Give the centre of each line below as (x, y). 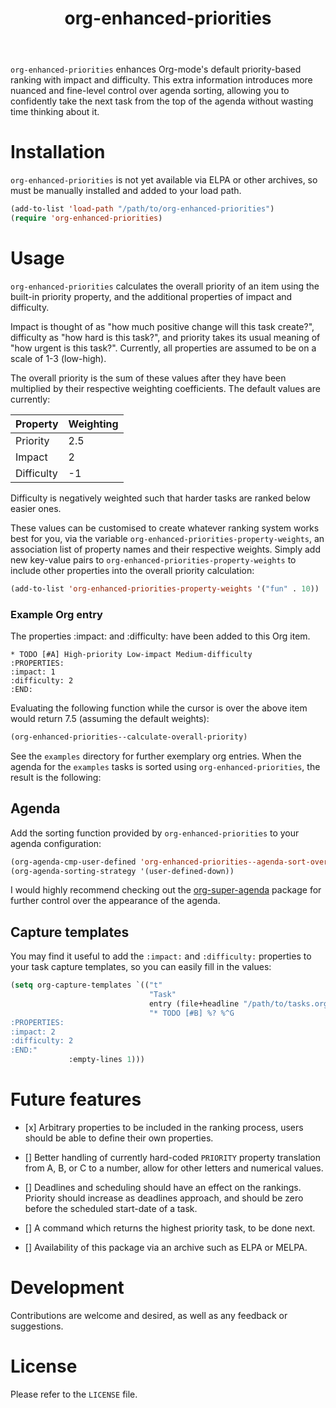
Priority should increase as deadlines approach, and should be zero (164, 1198)
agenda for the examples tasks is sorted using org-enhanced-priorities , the (165, 766)
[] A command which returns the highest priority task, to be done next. (170, 1228)
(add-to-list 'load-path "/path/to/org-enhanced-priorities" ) (142, 209)
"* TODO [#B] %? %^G (191, 1013)
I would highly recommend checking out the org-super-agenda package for (166, 890)
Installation (58, 152)
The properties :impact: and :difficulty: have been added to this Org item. (160, 636)
